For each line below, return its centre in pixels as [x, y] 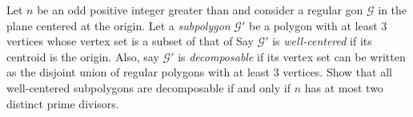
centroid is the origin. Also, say [83, 56]
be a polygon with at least [313, 25]
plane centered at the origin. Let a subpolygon [118, 25]
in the [393, 10]
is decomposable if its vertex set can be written [292, 56]
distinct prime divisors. [63, 103]
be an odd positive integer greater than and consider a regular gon [200, 10]
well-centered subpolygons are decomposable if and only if [148, 87]
